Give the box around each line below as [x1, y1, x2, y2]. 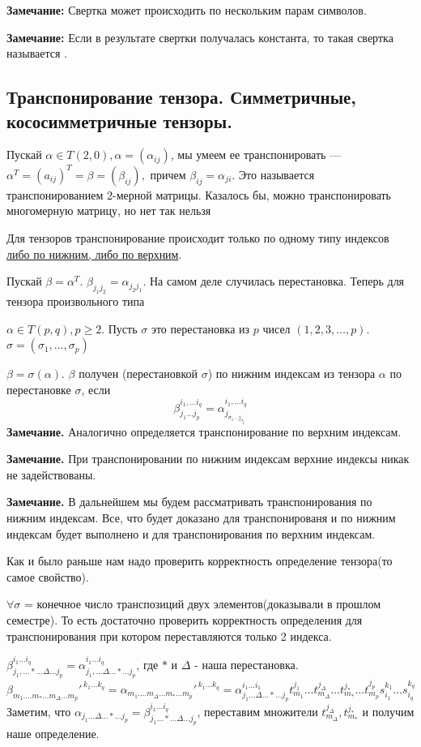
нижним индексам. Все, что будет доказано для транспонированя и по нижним [6, 509, 396, 526]
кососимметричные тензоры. [6, 108, 232, 133]
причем [150, 165, 186, 182]
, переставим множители [197, 703, 318, 720]
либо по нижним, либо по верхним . [6, 245, 182, 262]
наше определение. [6, 724, 100, 741]
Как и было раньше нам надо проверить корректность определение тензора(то [6, 552, 393, 569]
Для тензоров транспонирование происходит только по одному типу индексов [6, 230, 389, 247]
